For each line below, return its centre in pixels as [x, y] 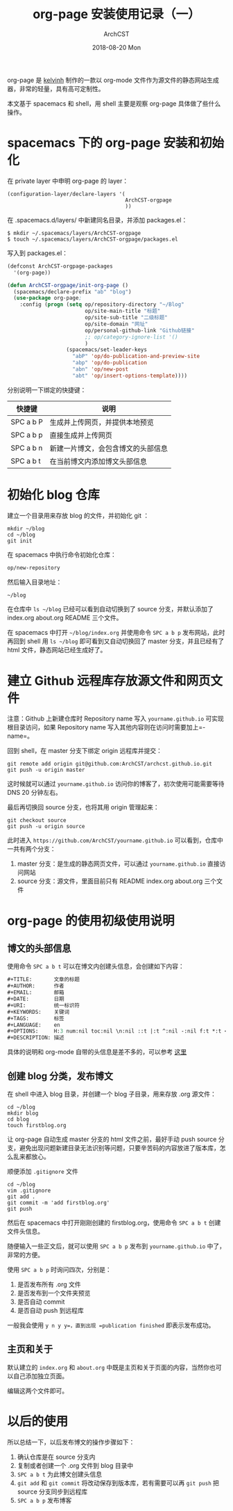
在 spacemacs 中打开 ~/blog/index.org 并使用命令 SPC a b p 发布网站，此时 [116, 633]
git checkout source [37, 821]
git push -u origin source [46, 827]
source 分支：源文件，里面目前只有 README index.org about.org [110, 881]
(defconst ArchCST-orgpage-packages [60, 266]
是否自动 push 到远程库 [51, 1310]
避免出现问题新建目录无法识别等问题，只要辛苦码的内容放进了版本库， [119, 1147]
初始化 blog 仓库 [54, 495]
